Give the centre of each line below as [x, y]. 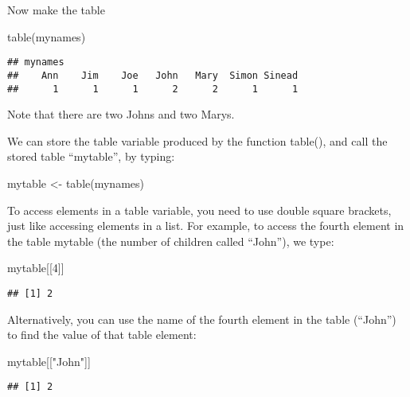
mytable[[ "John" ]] [49, 361]
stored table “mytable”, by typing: [91, 156]
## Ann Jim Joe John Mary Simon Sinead [153, 75]
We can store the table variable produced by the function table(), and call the [197, 140]
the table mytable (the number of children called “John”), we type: [171, 241]
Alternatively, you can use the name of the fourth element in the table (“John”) [202, 319]
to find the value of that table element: [102, 335]
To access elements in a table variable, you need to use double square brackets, [199, 210]
